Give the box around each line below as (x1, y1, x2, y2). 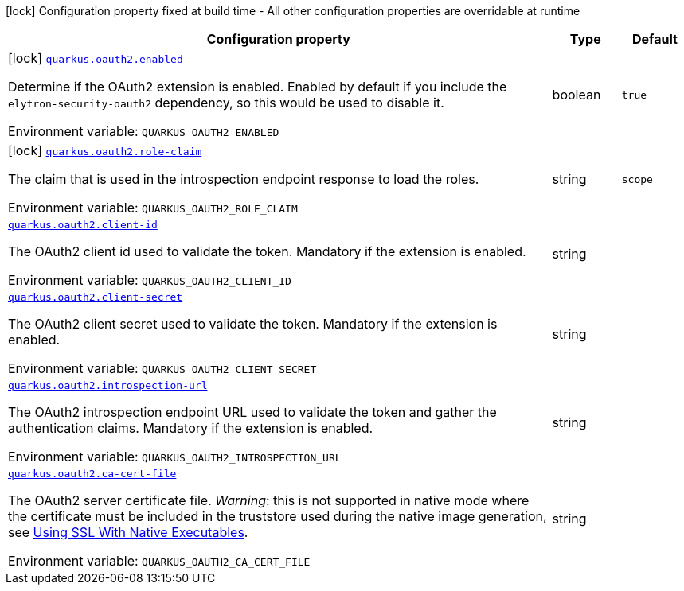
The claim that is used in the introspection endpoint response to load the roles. (8, 171, 479, 187)
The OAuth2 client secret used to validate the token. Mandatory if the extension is (8, 316, 498, 332)
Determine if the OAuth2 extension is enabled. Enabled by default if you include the (8, 79, 507, 95)
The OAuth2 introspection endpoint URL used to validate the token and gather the (8, 404, 497, 420)
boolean (552, 87, 601, 103)
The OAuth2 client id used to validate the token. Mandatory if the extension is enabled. (8, 243, 526, 259)
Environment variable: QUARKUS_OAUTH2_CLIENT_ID (8, 272, 291, 288)
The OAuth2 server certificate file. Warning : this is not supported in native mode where (8, 492, 530, 508)
